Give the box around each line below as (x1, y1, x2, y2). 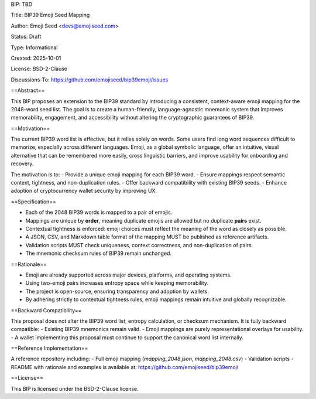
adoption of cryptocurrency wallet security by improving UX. (11, 187, 157, 195)
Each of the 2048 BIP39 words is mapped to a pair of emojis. (25, 209, 173, 216)
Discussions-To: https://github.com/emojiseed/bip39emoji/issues (11, 76, 169, 83)
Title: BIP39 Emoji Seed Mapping (11, 12, 90, 19)
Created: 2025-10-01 (11, 54, 61, 62)
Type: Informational (11, 44, 58, 51)
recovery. (11, 160, 34, 167)
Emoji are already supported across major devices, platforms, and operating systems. (25, 271, 232, 278)
